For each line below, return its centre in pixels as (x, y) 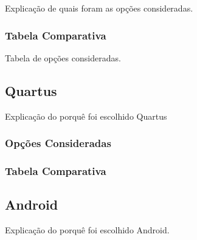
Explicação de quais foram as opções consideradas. (99, 8)
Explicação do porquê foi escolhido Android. (87, 230)
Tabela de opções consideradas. (63, 57)
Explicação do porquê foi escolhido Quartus (86, 116)
